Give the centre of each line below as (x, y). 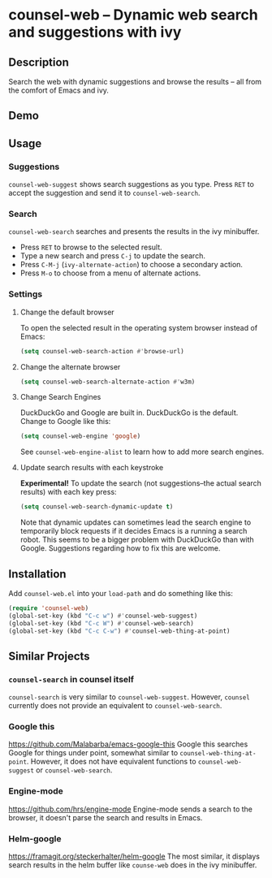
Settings (26, 294)
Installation (37, 574)
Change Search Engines (60, 397)
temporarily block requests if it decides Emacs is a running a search (134, 531)
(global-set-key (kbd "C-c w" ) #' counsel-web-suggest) (103, 616)
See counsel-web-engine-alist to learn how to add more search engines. (142, 452)
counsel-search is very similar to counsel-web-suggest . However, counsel (129, 697)
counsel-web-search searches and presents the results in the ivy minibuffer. (134, 231)
